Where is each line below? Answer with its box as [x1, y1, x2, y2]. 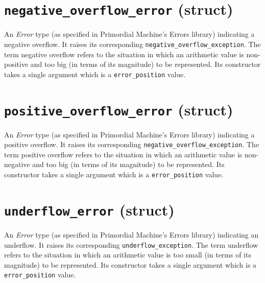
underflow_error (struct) [4, 199, 175, 220]
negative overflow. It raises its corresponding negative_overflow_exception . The [4, 38, 261, 49]
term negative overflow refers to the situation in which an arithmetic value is [4, 49, 244, 59]
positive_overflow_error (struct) [4, 99, 233, 120]
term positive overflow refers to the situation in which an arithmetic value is [4, 149, 243, 159]
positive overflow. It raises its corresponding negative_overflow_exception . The [4, 139, 259, 150]
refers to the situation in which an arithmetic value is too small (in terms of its [4, 249, 251, 260]
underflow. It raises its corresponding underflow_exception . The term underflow [4, 239, 258, 250]
